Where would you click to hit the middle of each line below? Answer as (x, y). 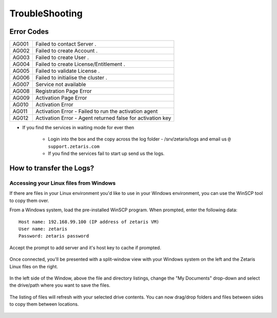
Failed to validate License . (68, 71)
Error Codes (29, 32)
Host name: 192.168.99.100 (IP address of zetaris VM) (89, 222)
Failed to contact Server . (66, 44)
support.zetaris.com (74, 146)
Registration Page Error (64, 91)
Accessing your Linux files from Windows (63, 183)
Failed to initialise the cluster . (72, 78)
